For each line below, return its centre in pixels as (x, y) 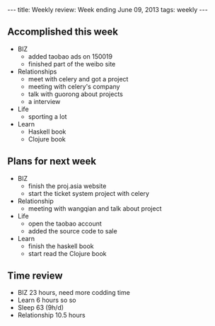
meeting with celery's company (74, 86)
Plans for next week (52, 162)
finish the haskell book (61, 246)
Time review (35, 276)
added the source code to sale (73, 231)
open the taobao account (65, 223)
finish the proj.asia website (67, 186)
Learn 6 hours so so (47, 300)
